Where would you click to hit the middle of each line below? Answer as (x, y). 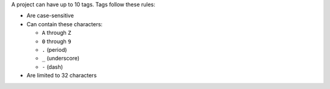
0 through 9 (57, 41)
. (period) (54, 49)
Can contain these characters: (65, 24)
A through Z (57, 33)
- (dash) (53, 66)
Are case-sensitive (50, 16)
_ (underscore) (61, 59)
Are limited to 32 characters (62, 76)
